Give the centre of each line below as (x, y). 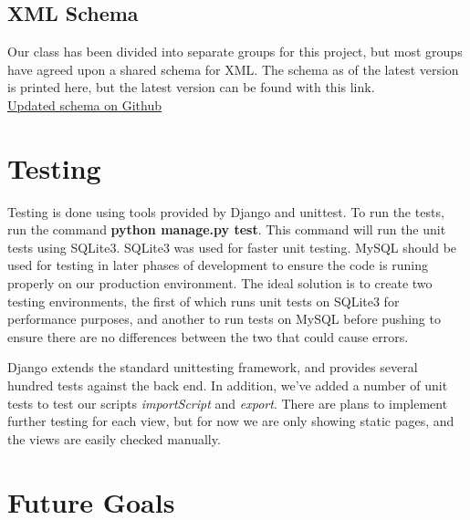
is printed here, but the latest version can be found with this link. (191, 87)
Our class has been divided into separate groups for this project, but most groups (235, 52)
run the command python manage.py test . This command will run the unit (227, 229)
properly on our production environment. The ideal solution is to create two (220, 283)
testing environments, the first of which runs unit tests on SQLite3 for (204, 301)
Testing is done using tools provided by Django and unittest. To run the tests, (226, 211)
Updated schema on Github (84, 104)
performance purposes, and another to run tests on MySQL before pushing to (224, 319)
